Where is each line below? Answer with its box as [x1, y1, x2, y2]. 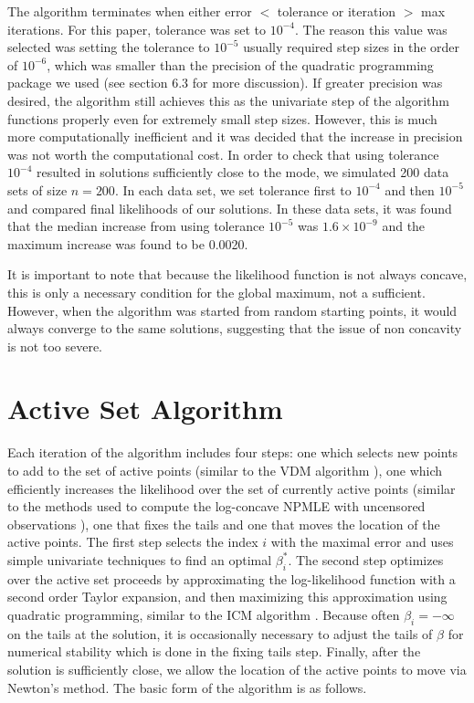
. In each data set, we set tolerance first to [114, 180, 352, 199]
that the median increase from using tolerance [7, 216, 265, 236]
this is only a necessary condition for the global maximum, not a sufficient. [7, 282, 426, 301]
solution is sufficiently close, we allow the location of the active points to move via [7, 659, 467, 678]
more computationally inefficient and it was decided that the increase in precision [7, 127, 463, 146]
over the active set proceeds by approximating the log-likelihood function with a [7, 569, 456, 588]
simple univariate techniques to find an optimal [7, 550, 272, 569]
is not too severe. [7, 336, 103, 355]
